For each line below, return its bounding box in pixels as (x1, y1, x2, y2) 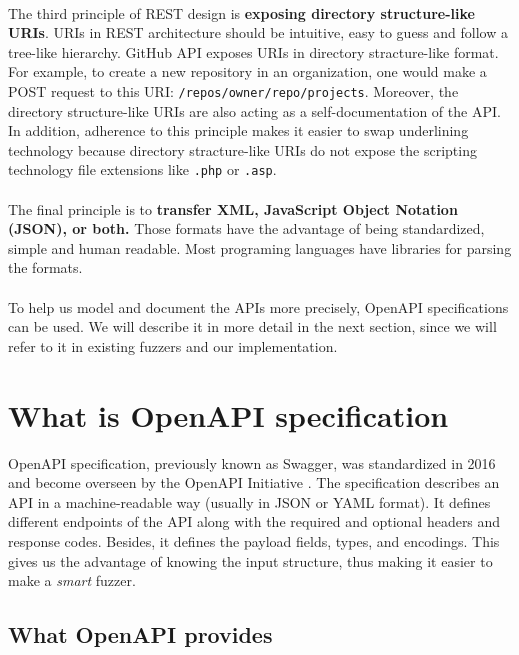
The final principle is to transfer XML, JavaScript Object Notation (8, 198, 458, 219)
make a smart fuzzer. (8, 570, 136, 591)
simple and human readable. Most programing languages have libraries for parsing (8, 237, 512, 258)
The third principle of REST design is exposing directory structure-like (8, 2, 475, 23)
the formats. (8, 257, 83, 278)
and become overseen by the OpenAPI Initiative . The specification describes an (8, 472, 500, 493)
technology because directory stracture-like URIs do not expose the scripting (8, 139, 477, 160)
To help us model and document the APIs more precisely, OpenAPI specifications (8, 296, 509, 317)
